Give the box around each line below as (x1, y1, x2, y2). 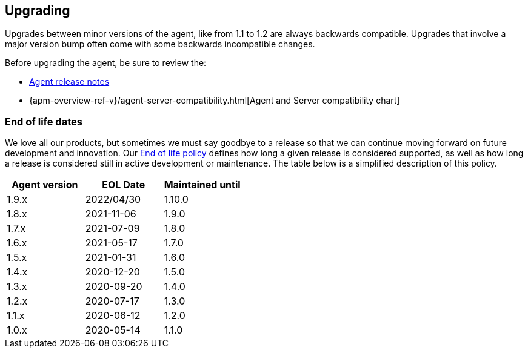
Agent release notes (29, 76, 110, 87)
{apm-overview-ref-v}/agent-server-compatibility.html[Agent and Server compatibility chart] (29, 95, 400, 106)
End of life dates (5, 115, 82, 128)
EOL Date (102, 179, 145, 191)
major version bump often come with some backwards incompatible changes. (5, 39, 315, 50)
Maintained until (164, 179, 241, 191)
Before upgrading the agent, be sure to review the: (5, 58, 207, 68)
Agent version (12, 179, 78, 191)
